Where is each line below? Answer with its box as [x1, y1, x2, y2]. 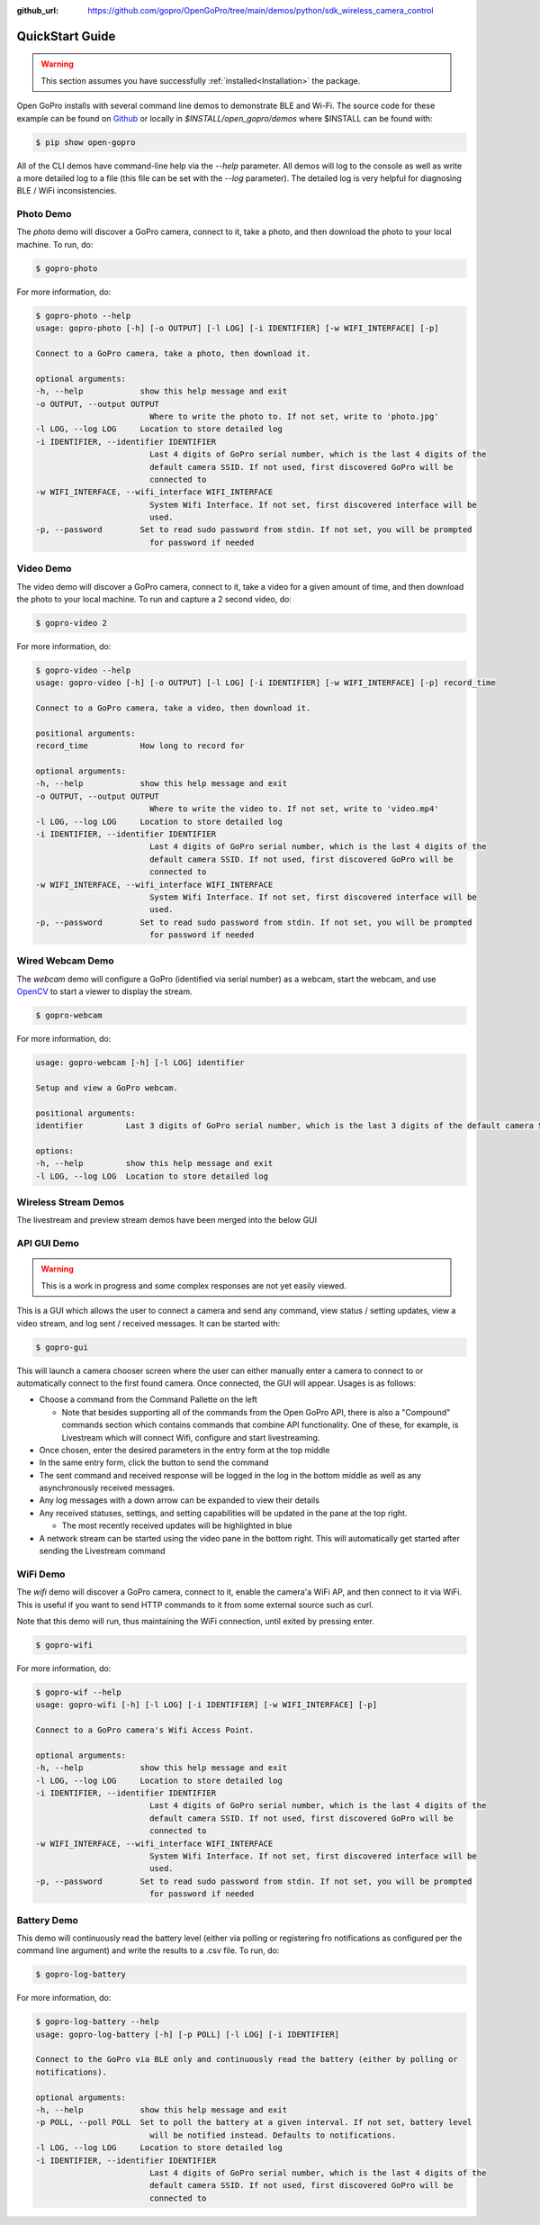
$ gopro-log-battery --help [35, 2017, 159, 2027]
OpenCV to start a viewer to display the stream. [16, 986, 193, 997]
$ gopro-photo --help [35, 311, 131, 321]
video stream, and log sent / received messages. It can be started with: [16, 1317, 281, 1328]
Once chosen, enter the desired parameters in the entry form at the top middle [39, 1444, 330, 1455]
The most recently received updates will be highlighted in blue [61, 1520, 292, 1531]
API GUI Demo [16, 1237, 80, 1250]
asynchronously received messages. [39, 1482, 175, 1494]
